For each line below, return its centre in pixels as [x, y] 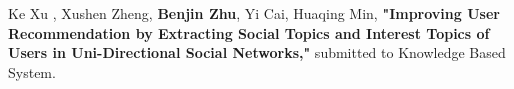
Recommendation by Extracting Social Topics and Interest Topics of [249, 32]
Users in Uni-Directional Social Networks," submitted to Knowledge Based [257, 52]
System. [32, 71]
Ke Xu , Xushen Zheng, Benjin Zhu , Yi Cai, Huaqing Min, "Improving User [254, 13]
